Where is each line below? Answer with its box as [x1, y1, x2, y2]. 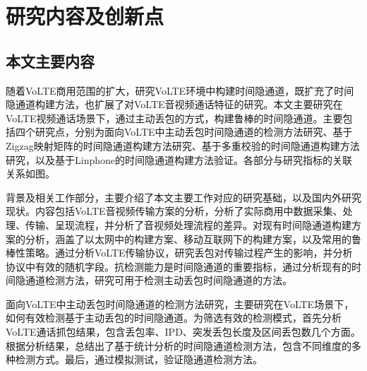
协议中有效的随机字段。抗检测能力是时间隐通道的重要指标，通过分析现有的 [6, 259, 351, 273]
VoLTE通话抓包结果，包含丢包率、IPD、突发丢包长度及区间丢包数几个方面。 [6, 324, 361, 339]
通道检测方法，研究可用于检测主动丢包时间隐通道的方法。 [25, 273, 292, 288]
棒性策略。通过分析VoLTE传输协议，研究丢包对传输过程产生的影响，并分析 [6, 245, 353, 260]
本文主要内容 [6, 49, 95, 71]
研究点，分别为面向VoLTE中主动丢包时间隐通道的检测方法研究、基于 [35, 124, 353, 139]
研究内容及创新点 [6, 1, 164, 30]
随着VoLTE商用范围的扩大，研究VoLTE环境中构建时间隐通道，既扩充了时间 [6, 83, 354, 98]
